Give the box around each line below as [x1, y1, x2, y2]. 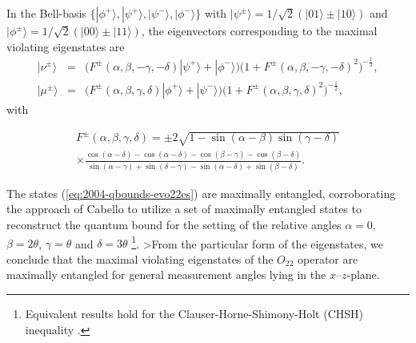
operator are [298, 250, 358, 267]
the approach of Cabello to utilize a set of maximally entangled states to [6, 200, 362, 217]
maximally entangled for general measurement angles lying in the [6, 266, 326, 283]
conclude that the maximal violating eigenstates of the [6, 250, 274, 267]
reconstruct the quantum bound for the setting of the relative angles [6, 216, 342, 232]
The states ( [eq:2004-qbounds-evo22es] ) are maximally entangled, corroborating [6, 184, 396, 201]
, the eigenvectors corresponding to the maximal [141, 22, 378, 38]
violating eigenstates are [6, 38, 125, 54]
